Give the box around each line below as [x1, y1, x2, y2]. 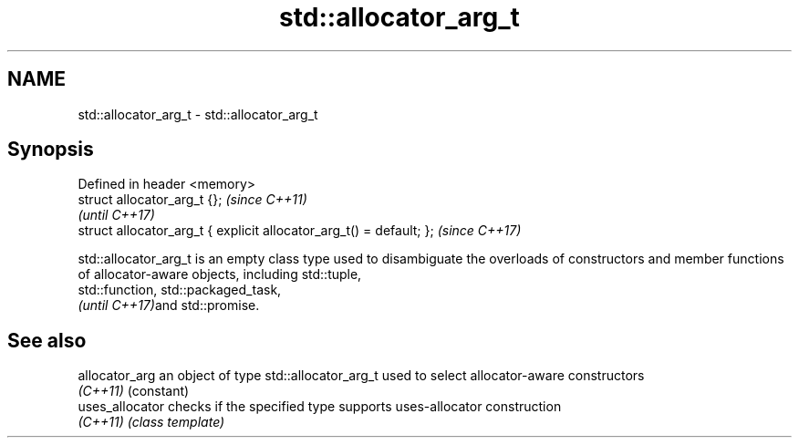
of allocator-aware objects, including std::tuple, [78, 266, 362, 283]
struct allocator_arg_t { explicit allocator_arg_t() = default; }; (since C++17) [78, 222, 522, 239]
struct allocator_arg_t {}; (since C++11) [78, 191, 307, 208]
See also [7, 328, 87, 352]
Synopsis [7, 138, 94, 161]
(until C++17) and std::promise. [78, 297, 260, 314]
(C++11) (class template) [78, 414, 225, 430]
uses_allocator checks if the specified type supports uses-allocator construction [78, 398, 562, 415]
